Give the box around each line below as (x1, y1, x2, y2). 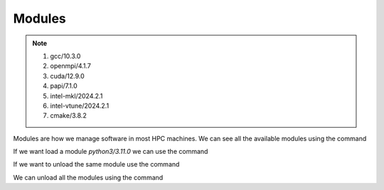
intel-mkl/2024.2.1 (50, 91, 103, 100)
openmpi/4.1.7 (50, 62, 92, 70)
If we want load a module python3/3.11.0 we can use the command (13, 147, 208, 156)
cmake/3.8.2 (50, 111, 87, 120)
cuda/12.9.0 (50, 72, 85, 80)
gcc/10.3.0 (50, 52, 81, 60)
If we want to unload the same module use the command (13, 160, 180, 169)
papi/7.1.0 (50, 82, 78, 90)
